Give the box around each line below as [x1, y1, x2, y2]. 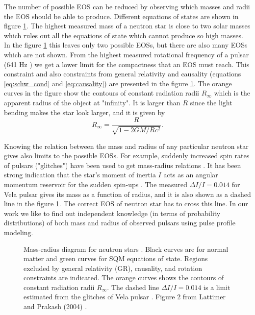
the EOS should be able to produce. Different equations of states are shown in [4, 11, 239, 21]
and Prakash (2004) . [24, 301, 87, 312]
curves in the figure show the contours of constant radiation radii [4, 88, 199, 98]
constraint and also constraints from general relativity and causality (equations [4, 69, 241, 79]
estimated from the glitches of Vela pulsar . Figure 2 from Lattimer [24, 291, 226, 302]
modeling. [4, 227, 33, 237]
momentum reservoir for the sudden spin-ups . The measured [4, 179, 187, 189]
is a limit [204, 282, 230, 292]
